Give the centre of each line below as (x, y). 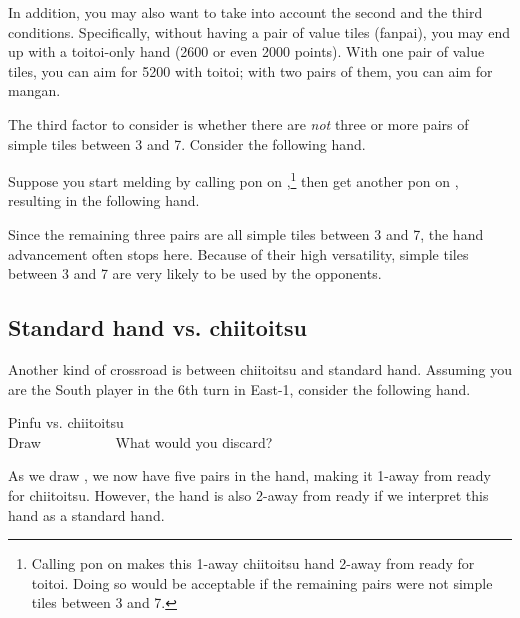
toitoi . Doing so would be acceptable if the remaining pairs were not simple (262, 582)
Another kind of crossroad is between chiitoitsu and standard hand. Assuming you (260, 368)
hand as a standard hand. (86, 514)
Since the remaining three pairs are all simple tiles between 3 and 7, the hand (246, 234)
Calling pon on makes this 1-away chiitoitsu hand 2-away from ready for (253, 563)
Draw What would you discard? (140, 441)
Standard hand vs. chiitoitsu (157, 327)
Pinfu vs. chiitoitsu (66, 422)
